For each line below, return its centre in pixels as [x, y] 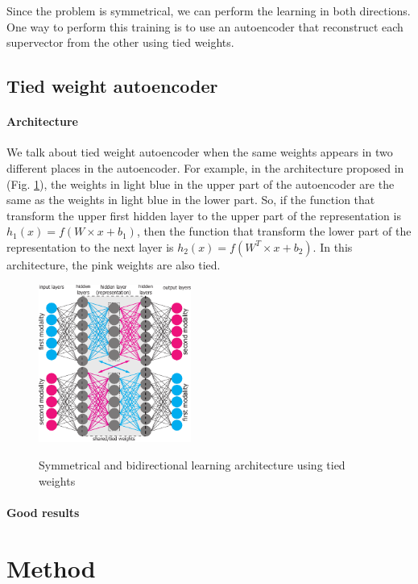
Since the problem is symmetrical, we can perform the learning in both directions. [209, 10]
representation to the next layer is [90, 246]
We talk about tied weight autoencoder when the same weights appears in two [200, 152]
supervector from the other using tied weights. [120, 42]
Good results [43, 512]
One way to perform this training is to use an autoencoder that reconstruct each [205, 26]
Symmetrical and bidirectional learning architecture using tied [192, 464]
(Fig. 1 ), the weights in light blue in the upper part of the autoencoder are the [201, 184]
